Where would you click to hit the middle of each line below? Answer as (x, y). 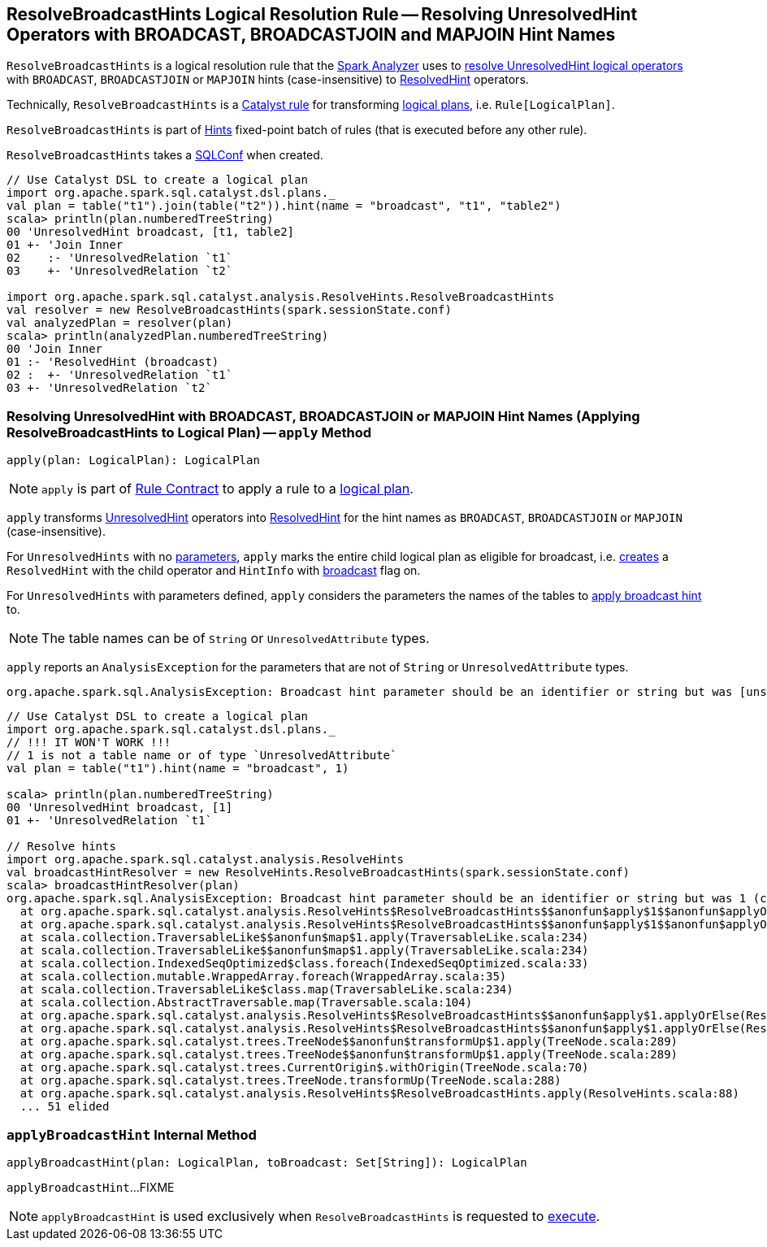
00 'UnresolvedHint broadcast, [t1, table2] (151, 232)
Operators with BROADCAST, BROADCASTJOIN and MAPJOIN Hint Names (311, 35)
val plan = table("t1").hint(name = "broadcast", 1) (178, 769)
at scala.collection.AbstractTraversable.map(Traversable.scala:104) (246, 1003)
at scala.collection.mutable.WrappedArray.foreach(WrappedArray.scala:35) (263, 977)
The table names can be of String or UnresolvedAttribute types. (236, 639)
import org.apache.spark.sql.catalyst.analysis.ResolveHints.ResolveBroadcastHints (281, 297)
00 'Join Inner (55, 349)
